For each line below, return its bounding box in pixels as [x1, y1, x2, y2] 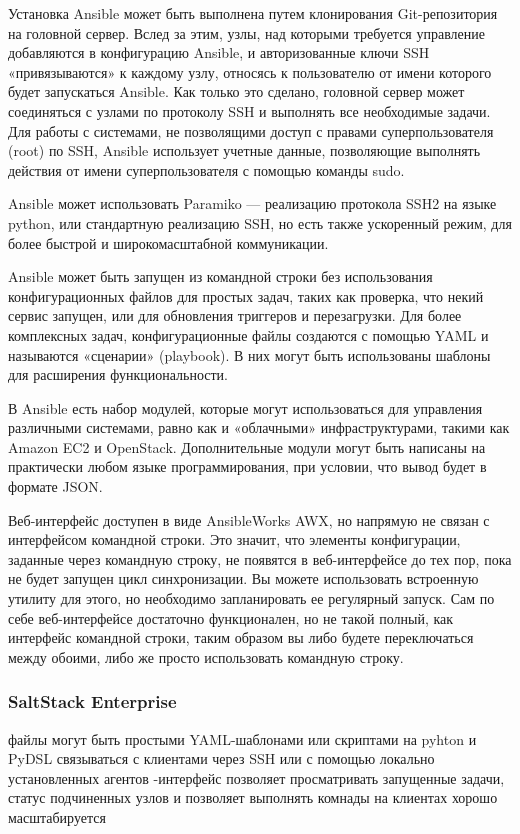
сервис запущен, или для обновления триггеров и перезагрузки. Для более [8, 305, 462, 326]
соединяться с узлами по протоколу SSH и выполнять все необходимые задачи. [8, 100, 491, 121]
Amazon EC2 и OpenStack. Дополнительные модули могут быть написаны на [8, 436, 486, 457]
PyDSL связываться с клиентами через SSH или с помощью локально [8, 748, 435, 769]
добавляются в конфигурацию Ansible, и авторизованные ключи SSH [8, 42, 430, 63]
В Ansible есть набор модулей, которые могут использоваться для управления [8, 397, 483, 418]
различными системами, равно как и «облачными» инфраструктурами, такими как [8, 417, 510, 438]
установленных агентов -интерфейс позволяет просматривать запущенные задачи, [8, 767, 505, 788]
